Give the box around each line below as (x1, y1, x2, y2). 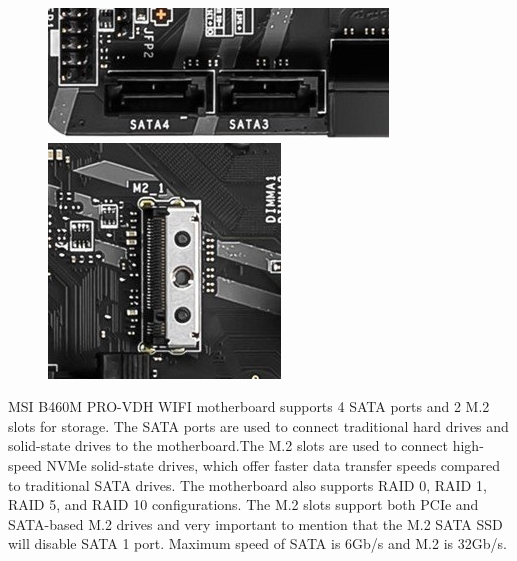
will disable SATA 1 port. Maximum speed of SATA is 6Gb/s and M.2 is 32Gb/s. (8, 533, 507, 554)
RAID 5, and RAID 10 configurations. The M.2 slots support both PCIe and (8, 494, 479, 515)
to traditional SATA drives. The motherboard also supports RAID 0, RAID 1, (8, 474, 487, 495)
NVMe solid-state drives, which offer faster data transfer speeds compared (46, 454, 500, 475)
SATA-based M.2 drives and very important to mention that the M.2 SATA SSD (8, 513, 503, 534)
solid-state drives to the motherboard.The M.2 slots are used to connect (8, 435, 449, 456)
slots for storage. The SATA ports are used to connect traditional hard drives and (8, 415, 509, 436)
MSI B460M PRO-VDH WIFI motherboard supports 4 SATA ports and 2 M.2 (8, 396, 490, 417)
